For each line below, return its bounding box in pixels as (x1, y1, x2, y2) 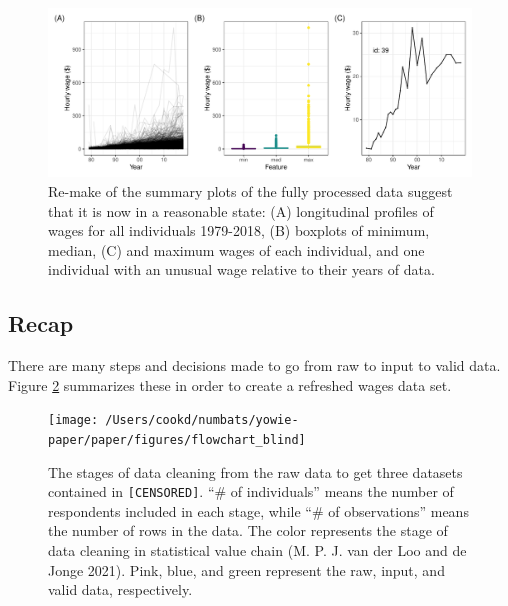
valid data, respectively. (48, 579, 193, 600)
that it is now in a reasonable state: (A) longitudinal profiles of (48, 200, 434, 221)
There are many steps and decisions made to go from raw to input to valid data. (8, 355, 501, 376)
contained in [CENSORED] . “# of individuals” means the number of (48, 481, 454, 502)
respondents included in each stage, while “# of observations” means (48, 500, 469, 521)
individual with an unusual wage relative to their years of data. (48, 259, 435, 280)
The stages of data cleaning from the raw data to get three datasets (48, 461, 463, 482)
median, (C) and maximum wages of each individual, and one (48, 239, 425, 260)
